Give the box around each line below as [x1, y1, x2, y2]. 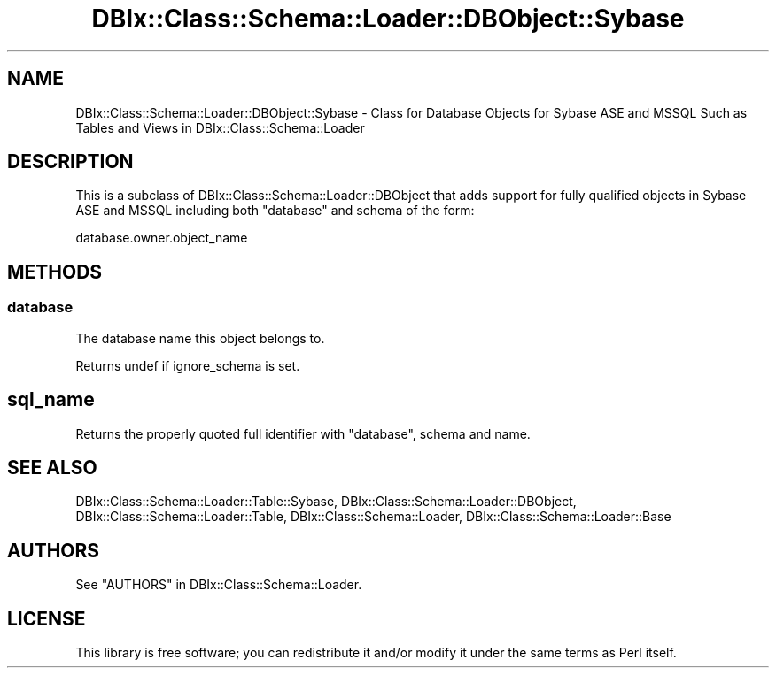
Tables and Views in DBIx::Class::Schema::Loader [75, 119, 365, 135]
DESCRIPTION [7, 150, 134, 173]
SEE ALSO [7, 456, 97, 479]
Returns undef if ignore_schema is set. [75, 357, 300, 373]
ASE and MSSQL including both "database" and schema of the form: [75, 203, 475, 219]
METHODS [7, 260, 103, 283]
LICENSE [7, 607, 86, 630]
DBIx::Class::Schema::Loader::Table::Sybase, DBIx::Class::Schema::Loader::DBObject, [75, 494, 577, 510]
